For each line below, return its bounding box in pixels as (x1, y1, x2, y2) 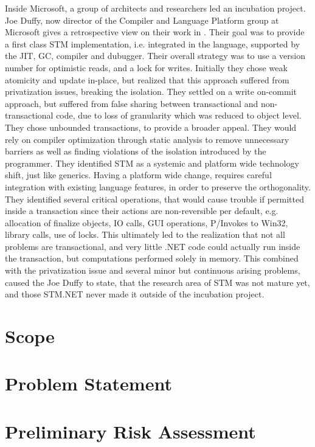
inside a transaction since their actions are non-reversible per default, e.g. (5, 204, 279, 217)
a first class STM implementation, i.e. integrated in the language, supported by (5, 37, 300, 50)
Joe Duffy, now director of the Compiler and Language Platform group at (5, 13, 279, 26)
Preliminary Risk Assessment (5, 418, 256, 443)
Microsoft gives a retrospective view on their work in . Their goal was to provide (5, 26, 305, 38)
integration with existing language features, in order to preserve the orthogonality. (5, 180, 311, 193)
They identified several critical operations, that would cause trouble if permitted (5, 192, 304, 205)
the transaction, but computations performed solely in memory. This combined (5, 252, 299, 265)
